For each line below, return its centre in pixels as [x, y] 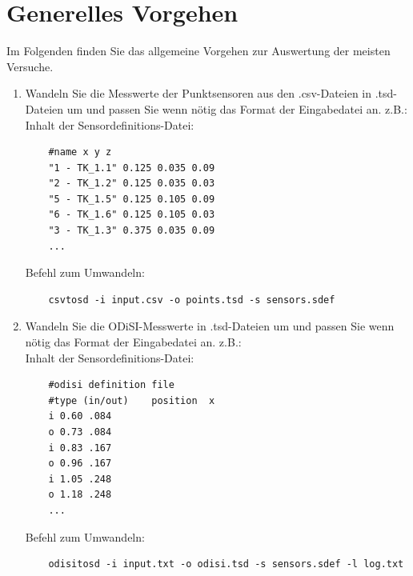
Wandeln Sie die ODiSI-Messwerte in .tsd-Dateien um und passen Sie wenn [210, 326]
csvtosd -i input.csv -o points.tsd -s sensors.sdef [192, 300]
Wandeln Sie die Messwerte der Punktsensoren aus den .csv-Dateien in [198, 93]
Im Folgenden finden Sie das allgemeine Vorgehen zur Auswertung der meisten [198, 51]
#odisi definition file [111, 385]
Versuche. [30, 66]
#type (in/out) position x [132, 400]
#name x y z [80, 152]
